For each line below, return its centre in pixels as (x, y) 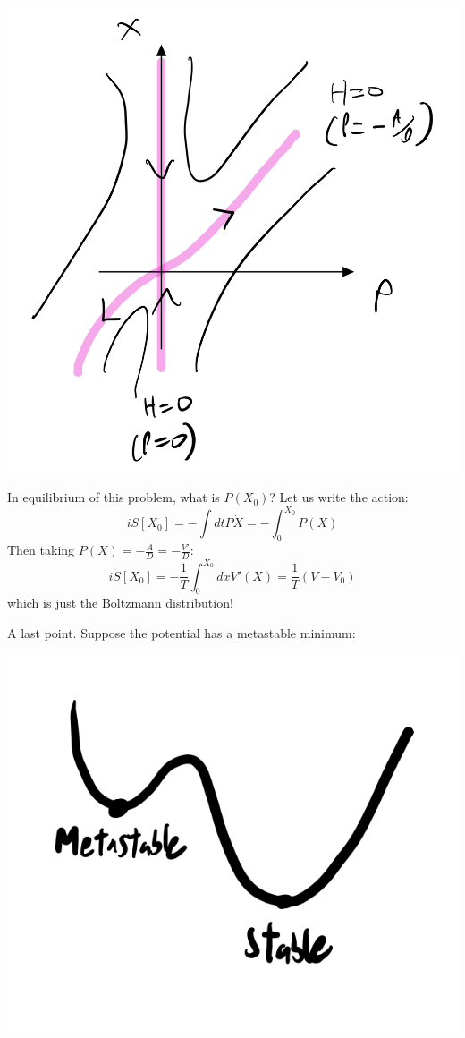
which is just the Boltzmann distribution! (120, 603)
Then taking (41, 550)
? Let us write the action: (339, 497)
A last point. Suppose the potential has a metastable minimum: (182, 632)
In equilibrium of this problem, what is (114, 497)
